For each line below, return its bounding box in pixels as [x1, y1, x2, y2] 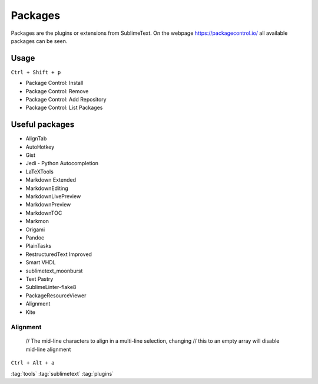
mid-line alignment [25, 346, 71, 353]
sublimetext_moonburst [25, 267, 83, 274]
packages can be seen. [11, 37, 68, 44]
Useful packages [11, 120, 75, 130]
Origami [25, 226, 45, 233]
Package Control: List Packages [25, 104, 103, 111]
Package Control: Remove [25, 87, 89, 94]
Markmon [25, 218, 49, 225]
